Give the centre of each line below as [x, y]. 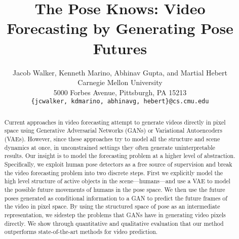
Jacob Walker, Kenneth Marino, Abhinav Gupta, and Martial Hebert [120, 72]
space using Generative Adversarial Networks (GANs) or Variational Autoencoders [113, 130]
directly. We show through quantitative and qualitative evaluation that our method [114, 223]
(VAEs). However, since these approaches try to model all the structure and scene [112, 139]
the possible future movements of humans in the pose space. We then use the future [115, 189]
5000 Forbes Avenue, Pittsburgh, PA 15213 [120, 92]
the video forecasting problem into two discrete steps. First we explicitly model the [114, 172]
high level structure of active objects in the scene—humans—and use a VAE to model [117, 181]
